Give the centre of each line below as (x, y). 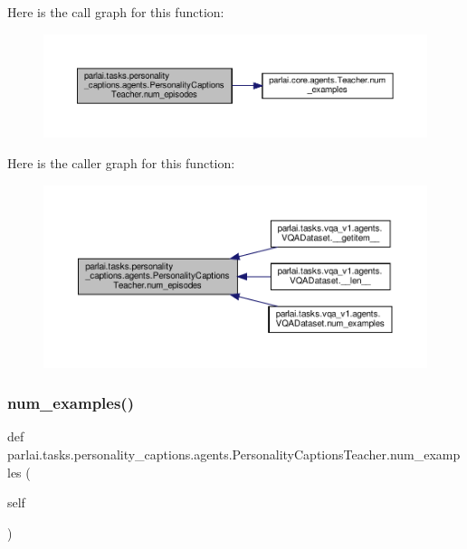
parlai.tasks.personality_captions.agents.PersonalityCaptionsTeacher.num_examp (234, 454)
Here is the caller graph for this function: (121, 162)
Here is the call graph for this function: (116, 12)
